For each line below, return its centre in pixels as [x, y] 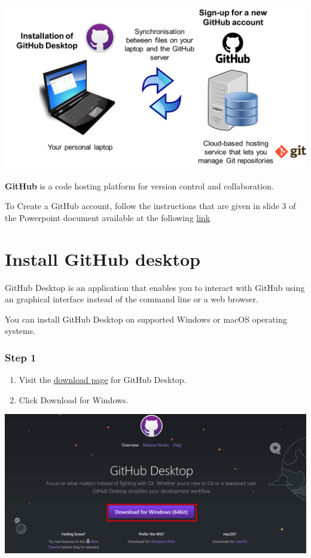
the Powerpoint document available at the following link [108, 217]
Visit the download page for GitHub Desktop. [103, 380]
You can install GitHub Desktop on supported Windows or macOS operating [146, 319]
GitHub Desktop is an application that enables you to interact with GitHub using [155, 287]
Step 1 [21, 357]
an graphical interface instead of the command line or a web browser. [132, 299]
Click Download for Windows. [74, 399]
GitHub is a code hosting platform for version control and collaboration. [139, 186]
